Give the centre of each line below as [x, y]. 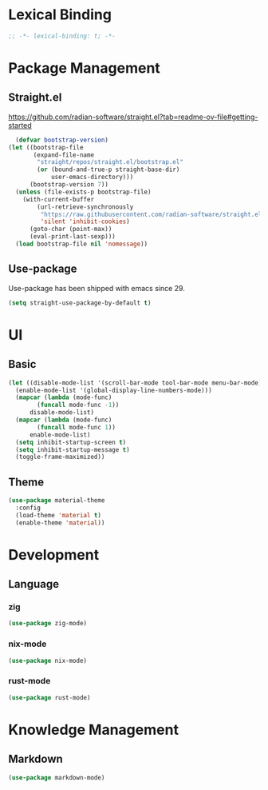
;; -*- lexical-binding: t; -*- [62, 36]
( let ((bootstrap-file [46, 147]
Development [54, 555]
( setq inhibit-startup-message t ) [73, 449]
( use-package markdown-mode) [57, 777]
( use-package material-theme [57, 501]
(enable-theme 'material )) [60, 523]
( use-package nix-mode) [48, 660]
